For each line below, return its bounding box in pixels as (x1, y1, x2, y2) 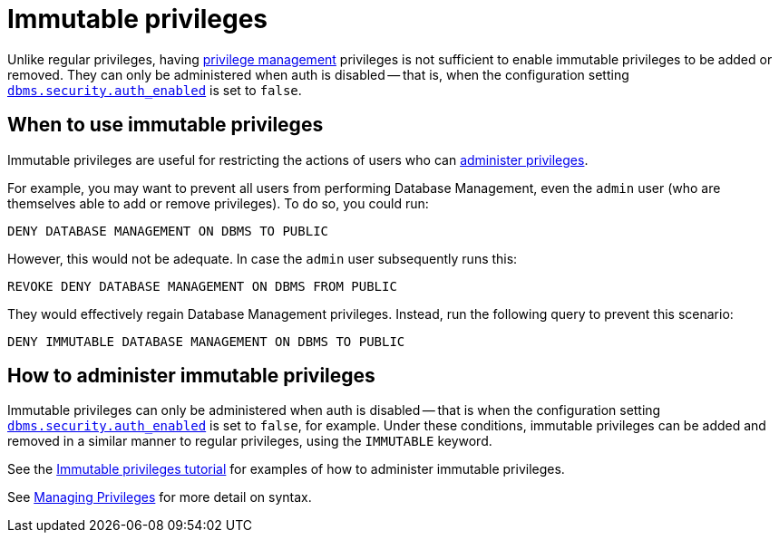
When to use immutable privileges (7, 113, 324, 137)
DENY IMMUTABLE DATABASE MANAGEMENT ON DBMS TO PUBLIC (7, 333, 405, 349)
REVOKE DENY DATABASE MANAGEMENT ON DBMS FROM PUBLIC (7, 278, 397, 294)
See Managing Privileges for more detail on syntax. (7, 489, 312, 506)
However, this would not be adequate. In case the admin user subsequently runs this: (7, 250, 518, 266)
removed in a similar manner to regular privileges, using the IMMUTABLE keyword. (7, 433, 492, 449)
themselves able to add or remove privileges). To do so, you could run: (7, 195, 429, 211)
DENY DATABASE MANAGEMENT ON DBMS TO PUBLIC (7, 223, 329, 238)
